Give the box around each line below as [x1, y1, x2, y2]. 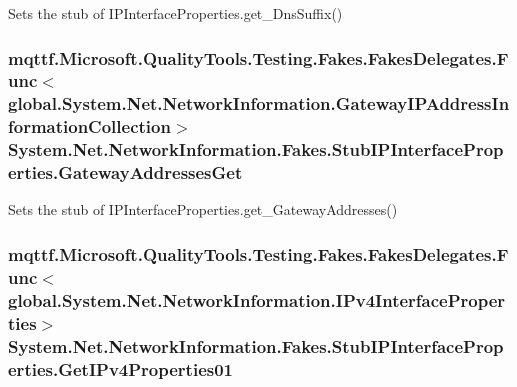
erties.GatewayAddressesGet [8, 160, 243, 185]
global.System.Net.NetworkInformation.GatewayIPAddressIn [8, 91, 510, 116]
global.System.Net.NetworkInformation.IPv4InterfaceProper [8, 287, 506, 312]
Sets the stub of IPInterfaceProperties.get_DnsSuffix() [8, 3, 343, 23]
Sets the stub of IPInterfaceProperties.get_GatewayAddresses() [8, 199, 398, 220]
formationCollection [8, 114, 171, 139]
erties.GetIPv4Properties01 [8, 356, 233, 381]
